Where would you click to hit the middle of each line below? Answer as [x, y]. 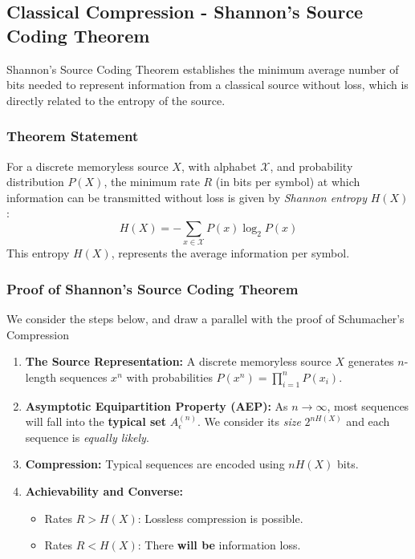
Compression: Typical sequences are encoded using [155, 464]
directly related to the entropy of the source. [116, 100]
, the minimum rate [152, 182]
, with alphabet [219, 166]
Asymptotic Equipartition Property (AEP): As [157, 405]
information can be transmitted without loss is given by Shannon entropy [187, 197]
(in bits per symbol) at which [288, 182]
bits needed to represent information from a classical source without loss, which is [207, 85]
